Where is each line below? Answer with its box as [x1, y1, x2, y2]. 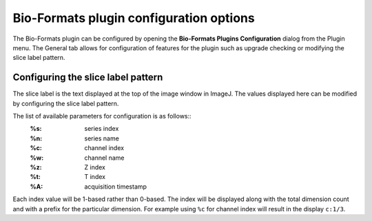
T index [84, 173, 106, 181]
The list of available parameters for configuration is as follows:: [12, 112, 192, 120]
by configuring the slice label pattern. [12, 99, 119, 107]
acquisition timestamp [84, 182, 147, 191]
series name [84, 134, 120, 143]
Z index [84, 162, 106, 171]
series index [84, 125, 119, 133]
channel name [84, 154, 125, 162]
